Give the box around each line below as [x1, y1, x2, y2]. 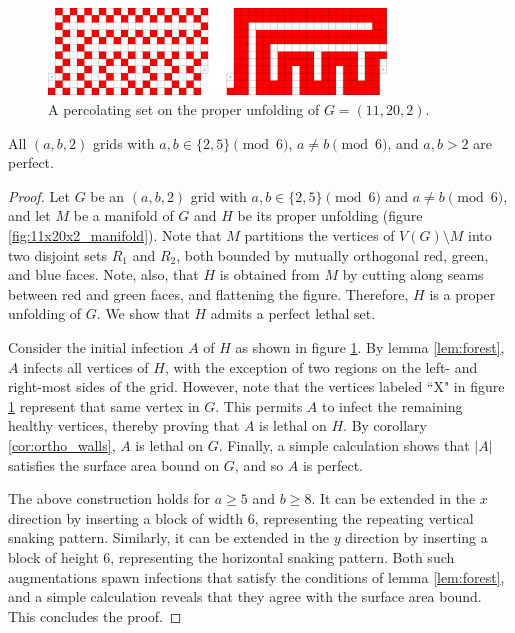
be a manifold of [73, 205, 174, 226]
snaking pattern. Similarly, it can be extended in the [8, 527, 330, 548]
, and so [234, 454, 284, 475]
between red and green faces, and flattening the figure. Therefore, [8, 283, 409, 304]
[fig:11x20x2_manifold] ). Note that [8, 225, 222, 245]
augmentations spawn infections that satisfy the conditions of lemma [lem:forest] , [8, 566, 505, 587]
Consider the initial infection [8, 336, 184, 357]
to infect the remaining [322, 395, 463, 416]
